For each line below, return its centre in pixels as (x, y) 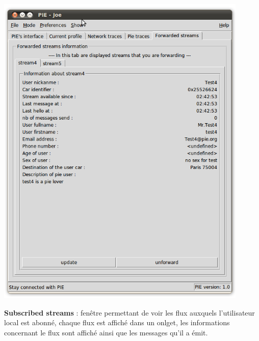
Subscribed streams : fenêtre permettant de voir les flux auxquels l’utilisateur (129, 312)
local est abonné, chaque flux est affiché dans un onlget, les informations (117, 322)
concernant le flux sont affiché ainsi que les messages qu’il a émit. (106, 332)
